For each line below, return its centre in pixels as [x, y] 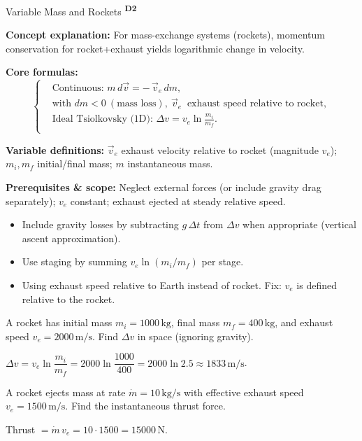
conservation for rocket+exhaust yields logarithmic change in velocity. [155, 48]
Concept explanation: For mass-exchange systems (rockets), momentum [165, 35]
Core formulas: [42, 72]
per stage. [223, 261]
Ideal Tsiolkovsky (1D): [102, 119]
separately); [31, 201]
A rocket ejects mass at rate [66, 392]
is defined [317, 285]
